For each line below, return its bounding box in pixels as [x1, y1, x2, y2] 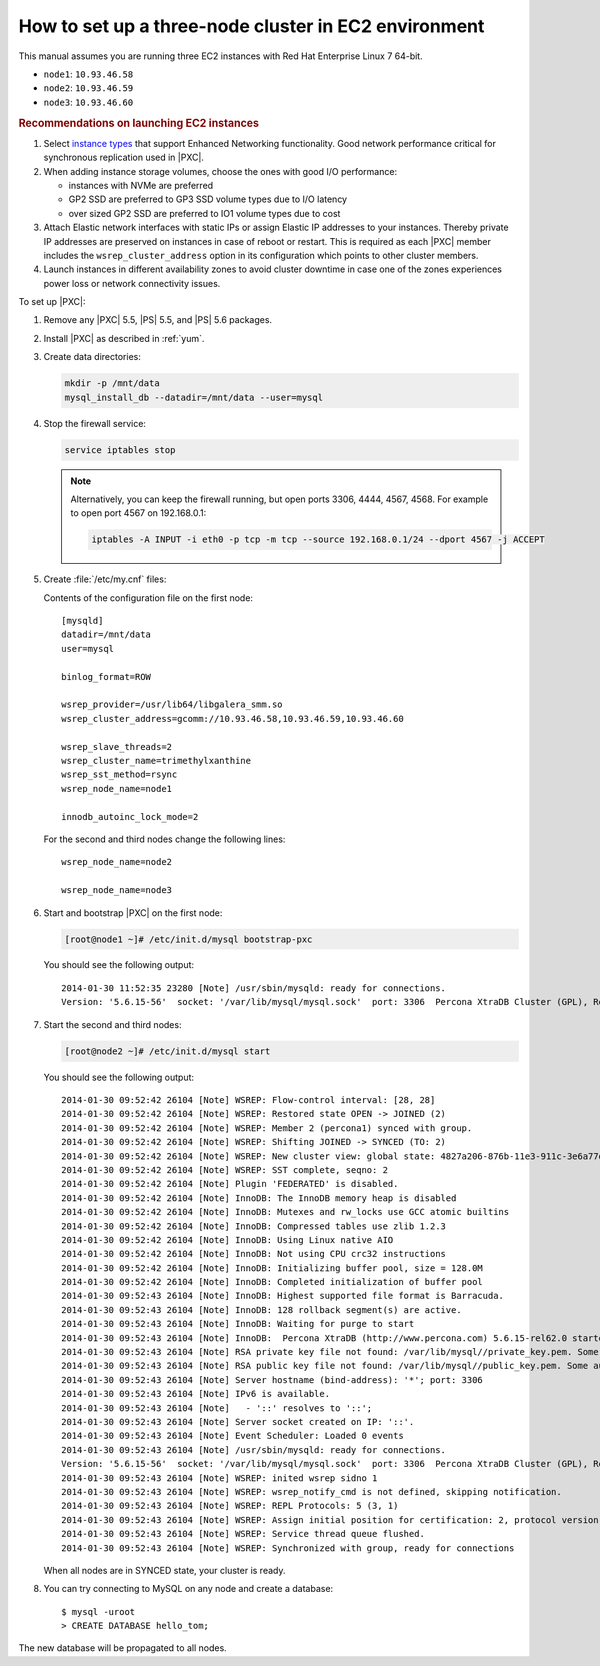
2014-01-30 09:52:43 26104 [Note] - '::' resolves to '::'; [61, 1402, 373, 1414]
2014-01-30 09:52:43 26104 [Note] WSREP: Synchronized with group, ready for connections [61, 1542, 515, 1554]
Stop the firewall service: [43, 417, 147, 429]
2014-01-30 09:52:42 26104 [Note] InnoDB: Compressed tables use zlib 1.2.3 [61, 1220, 447, 1232]
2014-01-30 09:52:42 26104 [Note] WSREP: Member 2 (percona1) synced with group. [61, 1122, 473, 1134]
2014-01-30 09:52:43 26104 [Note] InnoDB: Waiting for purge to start [61, 1318, 415, 1330]
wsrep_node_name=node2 [61, 856, 173, 868]
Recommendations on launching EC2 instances [18, 116, 260, 130]
